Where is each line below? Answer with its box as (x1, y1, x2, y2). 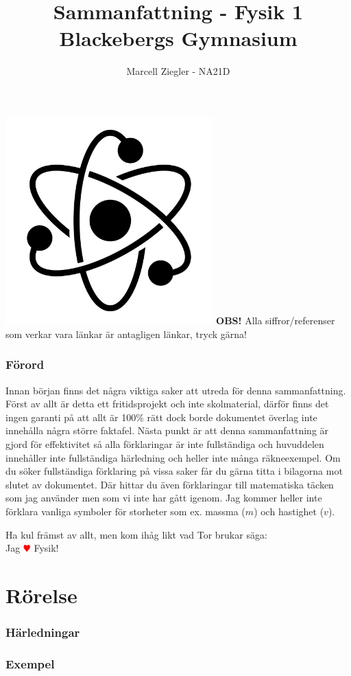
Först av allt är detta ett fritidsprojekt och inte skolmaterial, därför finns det (5, 396, 329, 411)
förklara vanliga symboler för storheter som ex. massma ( (5, 504, 245, 519)
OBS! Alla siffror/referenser (216, 313, 335, 328)
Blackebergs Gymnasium (59, 24, 298, 52)
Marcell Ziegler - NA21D (126, 64, 230, 78)
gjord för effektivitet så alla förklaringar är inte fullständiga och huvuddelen (5, 437, 324, 451)
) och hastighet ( (254, 504, 324, 519)
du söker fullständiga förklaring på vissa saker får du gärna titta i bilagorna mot (5, 464, 343, 478)
